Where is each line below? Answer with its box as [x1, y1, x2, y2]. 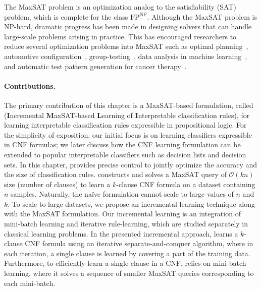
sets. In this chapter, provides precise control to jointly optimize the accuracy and [4, 159, 257, 169]
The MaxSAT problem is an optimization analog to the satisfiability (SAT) [4, 2, 236, 12]
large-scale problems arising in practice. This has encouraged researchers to [4, 31, 237, 41]
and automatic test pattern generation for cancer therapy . [4, 61, 187, 71]
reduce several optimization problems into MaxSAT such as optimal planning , [4, 41, 248, 51]
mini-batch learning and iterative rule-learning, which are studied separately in [4, 218, 248, 229]
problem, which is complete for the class [4, 11, 128, 22]
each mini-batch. [4, 277, 56, 288]
